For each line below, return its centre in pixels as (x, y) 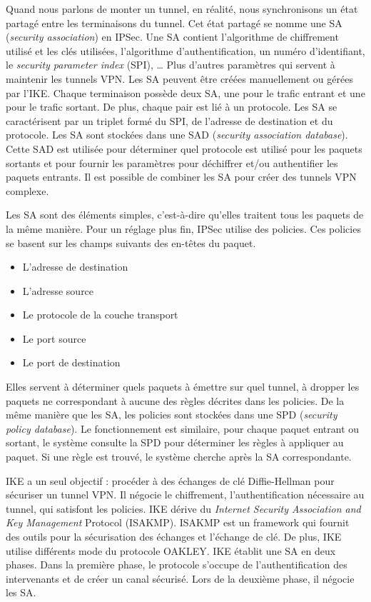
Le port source (54, 338)
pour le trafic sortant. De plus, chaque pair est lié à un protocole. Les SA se (172, 107)
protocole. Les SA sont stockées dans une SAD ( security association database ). (177, 135)
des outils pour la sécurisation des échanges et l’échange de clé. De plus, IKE (174, 536)
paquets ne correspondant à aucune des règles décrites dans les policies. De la (175, 400)
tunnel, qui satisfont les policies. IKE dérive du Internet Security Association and (183, 508)
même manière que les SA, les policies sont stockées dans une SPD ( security (172, 415)
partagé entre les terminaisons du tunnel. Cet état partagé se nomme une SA (174, 22)
